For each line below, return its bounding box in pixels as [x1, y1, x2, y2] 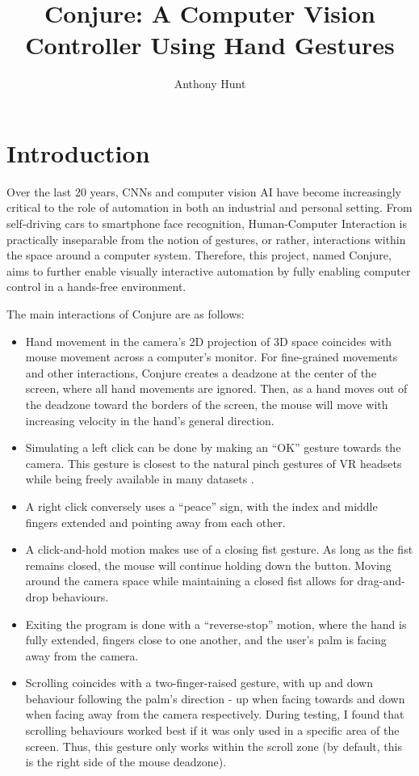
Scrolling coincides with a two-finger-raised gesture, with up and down [25, 674, 373, 691]
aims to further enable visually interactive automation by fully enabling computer [6, 262, 411, 279]
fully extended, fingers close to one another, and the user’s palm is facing [25, 631, 387, 648]
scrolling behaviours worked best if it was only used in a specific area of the [25, 722, 400, 739]
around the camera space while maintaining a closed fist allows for [25, 572, 354, 589]
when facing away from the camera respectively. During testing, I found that [25, 706, 404, 723]
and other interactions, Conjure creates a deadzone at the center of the [25, 364, 377, 381]
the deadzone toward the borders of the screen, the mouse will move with [25, 395, 388, 412]
